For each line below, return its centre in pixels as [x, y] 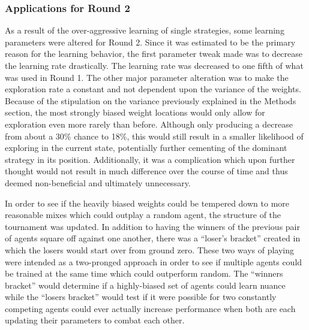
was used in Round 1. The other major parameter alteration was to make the [147, 77]
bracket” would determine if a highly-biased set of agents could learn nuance [145, 285]
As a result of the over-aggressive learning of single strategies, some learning [145, 30]
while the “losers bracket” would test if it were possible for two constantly [141, 297]
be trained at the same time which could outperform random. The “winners [144, 273]
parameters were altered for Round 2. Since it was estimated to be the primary [150, 42]
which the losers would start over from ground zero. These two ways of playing [150, 249]
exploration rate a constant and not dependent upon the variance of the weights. [153, 89]
